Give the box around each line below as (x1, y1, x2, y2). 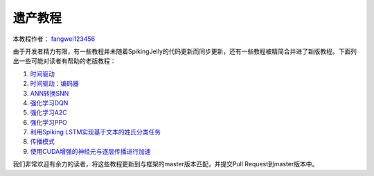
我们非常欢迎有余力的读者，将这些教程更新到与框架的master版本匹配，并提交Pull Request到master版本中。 (12, 160, 319, 168)
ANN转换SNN (30, 89, 69, 97)
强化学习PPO (30, 118, 67, 126)
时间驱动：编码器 (30, 80, 79, 88)
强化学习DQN (30, 98, 69, 107)
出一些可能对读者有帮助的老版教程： (12, 57, 116, 65)
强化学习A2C (30, 108, 67, 117)
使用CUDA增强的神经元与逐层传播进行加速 (30, 147, 151, 155)
